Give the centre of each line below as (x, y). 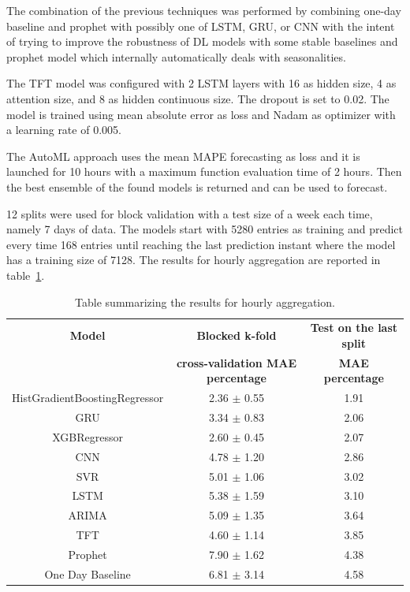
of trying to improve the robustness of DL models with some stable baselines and (202, 41)
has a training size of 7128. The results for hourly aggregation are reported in (194, 260)
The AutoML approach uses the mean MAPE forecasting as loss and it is (183, 156)
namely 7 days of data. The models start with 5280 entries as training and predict (205, 229)
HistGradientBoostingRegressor (88, 398)
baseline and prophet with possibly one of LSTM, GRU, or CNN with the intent (201, 26)
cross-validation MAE (237, 362)
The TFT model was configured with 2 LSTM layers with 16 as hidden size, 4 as (201, 83)
